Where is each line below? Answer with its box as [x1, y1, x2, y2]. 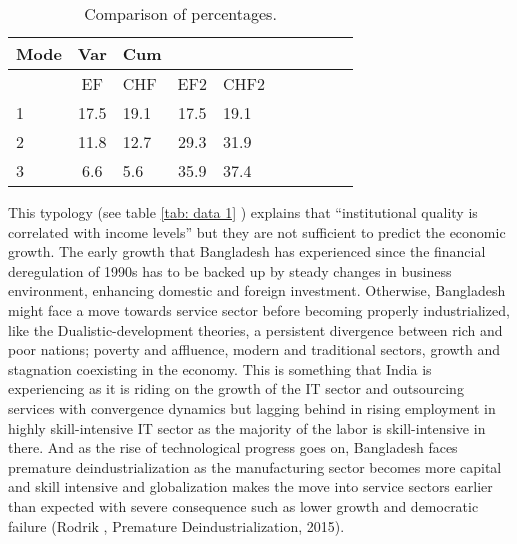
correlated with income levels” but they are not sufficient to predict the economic [8, 221, 506, 242]
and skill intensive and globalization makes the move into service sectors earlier [8, 476, 493, 497]
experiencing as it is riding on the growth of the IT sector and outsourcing [8, 378, 464, 399]
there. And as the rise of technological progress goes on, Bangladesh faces [8, 437, 458, 458]
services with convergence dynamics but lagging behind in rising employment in [8, 397, 496, 418]
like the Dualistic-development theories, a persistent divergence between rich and [8, 319, 503, 340]
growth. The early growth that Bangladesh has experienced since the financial [8, 241, 486, 262]
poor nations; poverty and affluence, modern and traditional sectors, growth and [8, 339, 501, 360]
